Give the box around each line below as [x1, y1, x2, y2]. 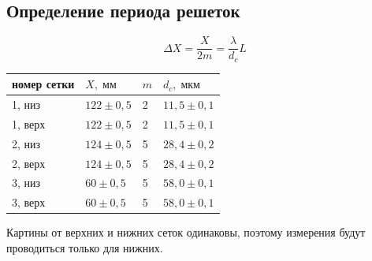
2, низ [12, 135, 41, 151]
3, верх [12, 194, 46, 211]
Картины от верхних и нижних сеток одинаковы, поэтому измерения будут [6, 224, 366, 240]
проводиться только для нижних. [6, 239, 163, 255]
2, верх [12, 155, 46, 171]
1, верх [12, 115, 46, 132]
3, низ [12, 174, 41, 191]
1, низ [12, 96, 41, 113]
